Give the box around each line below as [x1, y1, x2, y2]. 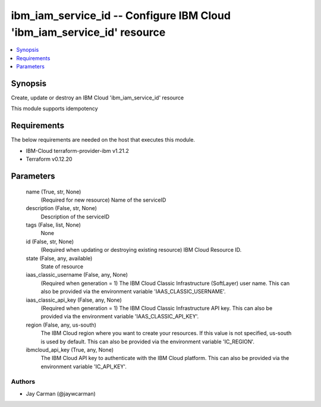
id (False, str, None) [26, 238, 74, 245]
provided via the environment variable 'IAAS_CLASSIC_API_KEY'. [40, 313, 199, 320]
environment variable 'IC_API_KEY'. [40, 363, 127, 370]
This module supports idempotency [11, 105, 98, 112]
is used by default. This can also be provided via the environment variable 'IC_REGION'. [40, 338, 255, 345]
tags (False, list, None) [26, 221, 81, 228]
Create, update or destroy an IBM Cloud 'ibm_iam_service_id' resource [11, 94, 184, 101]
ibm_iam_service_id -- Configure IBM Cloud [11, 9, 231, 22]
